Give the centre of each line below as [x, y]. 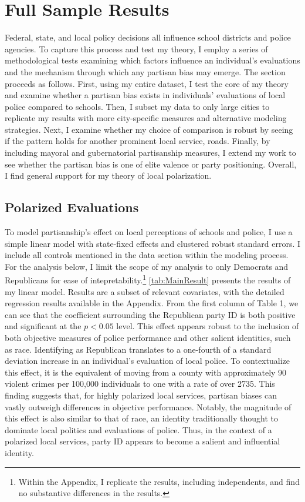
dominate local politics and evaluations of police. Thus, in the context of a [138, 429]
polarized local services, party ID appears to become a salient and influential [143, 441]
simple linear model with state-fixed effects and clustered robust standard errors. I [153, 243]
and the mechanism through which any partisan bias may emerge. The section [145, 71]
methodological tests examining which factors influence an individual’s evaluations [152, 60]
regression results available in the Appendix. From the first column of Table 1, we [152, 303]
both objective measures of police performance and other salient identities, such [148, 338]
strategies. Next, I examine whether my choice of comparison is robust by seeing [149, 129]
